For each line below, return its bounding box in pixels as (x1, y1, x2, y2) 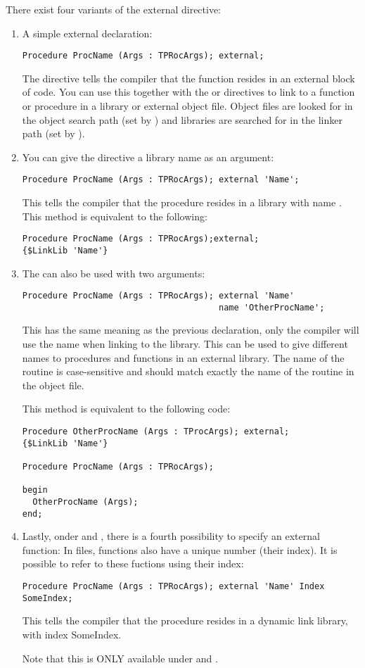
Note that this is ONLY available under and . (22, 650, 218, 665)
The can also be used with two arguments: (22, 265, 205, 280)
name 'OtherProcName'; (219, 302, 325, 313)
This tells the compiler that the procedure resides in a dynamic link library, (22, 613, 348, 628)
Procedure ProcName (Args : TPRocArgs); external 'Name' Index (22, 581, 325, 592)
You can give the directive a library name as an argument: (22, 149, 274, 164)
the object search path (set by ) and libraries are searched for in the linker (22, 112, 342, 127)
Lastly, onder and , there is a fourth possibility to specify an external (22, 529, 320, 543)
